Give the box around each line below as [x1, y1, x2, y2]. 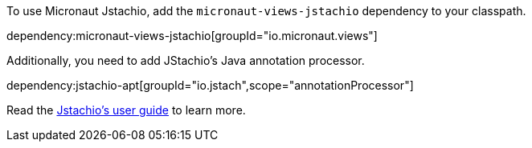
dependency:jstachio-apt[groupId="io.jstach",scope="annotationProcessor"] [6, 78, 414, 92]
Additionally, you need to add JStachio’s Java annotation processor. [6, 54, 365, 67]
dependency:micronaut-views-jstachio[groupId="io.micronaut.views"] [6, 29, 378, 42]
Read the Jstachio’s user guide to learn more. [6, 103, 246, 117]
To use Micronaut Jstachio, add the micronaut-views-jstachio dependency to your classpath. [6, 4, 526, 18]
